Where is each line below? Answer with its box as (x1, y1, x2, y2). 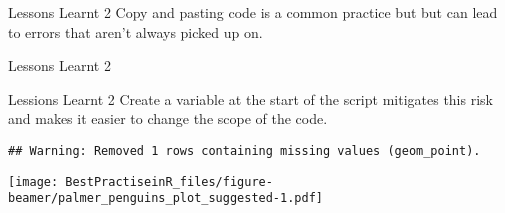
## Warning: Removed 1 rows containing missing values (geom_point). (8, 143, 481, 158)
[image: (8, 174, 59, 189)
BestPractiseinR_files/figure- (65, 174, 273, 189)
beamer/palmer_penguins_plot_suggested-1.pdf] (8, 191, 323, 206)
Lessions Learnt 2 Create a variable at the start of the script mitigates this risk (8, 88, 493, 109)
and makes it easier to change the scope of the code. (8, 108, 328, 129)
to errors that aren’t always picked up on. (8, 21, 263, 42)
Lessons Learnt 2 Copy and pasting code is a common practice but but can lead (8, 2, 498, 22)
